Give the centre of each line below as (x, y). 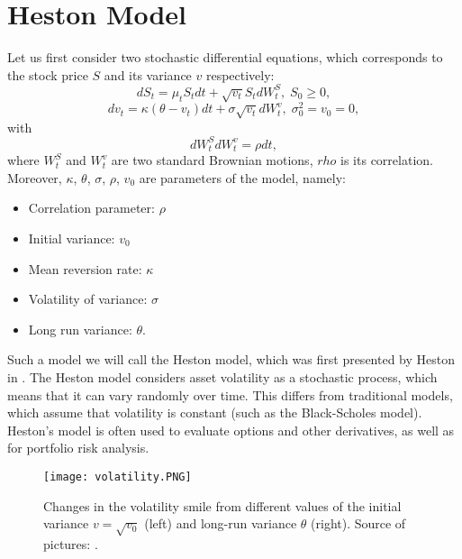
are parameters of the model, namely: (242, 177)
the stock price (48, 74)
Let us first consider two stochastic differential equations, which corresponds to (225, 57)
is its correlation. (387, 160)
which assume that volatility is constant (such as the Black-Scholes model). (215, 412)
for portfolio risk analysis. (78, 448)
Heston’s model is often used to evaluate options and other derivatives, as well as (231, 430)
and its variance (148, 74)
